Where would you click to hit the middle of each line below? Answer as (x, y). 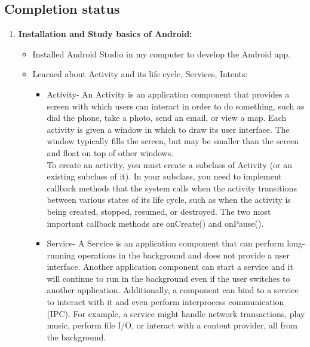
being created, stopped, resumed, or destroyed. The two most (159, 211)
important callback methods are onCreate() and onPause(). (155, 223)
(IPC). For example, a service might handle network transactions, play (176, 313)
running (61, 255)
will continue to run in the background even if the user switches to (168, 278)
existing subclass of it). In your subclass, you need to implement (164, 176)
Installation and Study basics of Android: (105, 34)
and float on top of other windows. (110, 152)
